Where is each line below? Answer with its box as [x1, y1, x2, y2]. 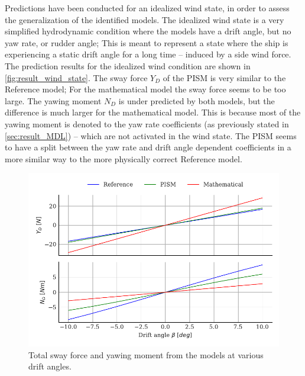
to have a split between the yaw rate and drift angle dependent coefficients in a [5, 141, 291, 153]
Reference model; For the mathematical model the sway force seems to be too [5, 83, 286, 95]
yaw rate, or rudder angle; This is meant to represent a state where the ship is [5, 36, 288, 49]
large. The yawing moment [5, 94, 102, 107]
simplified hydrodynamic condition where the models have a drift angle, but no [5, 25, 291, 37]
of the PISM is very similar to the [163, 71, 286, 83]
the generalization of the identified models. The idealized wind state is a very [5, 13, 284, 25]
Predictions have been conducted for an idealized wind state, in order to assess [5, 2, 290, 14]
